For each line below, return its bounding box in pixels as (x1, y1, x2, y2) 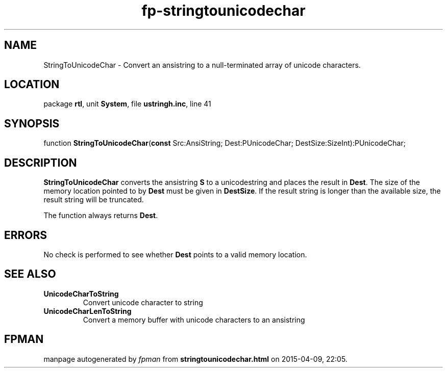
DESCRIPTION (4, 156, 77, 169)
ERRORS (4, 228, 47, 242)
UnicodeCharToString (43, 289, 119, 298)
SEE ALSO (4, 268, 56, 281)
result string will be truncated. (43, 195, 144, 204)
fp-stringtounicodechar (141, 2, 306, 19)
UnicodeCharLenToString (43, 306, 132, 315)
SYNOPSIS (4, 117, 60, 130)
